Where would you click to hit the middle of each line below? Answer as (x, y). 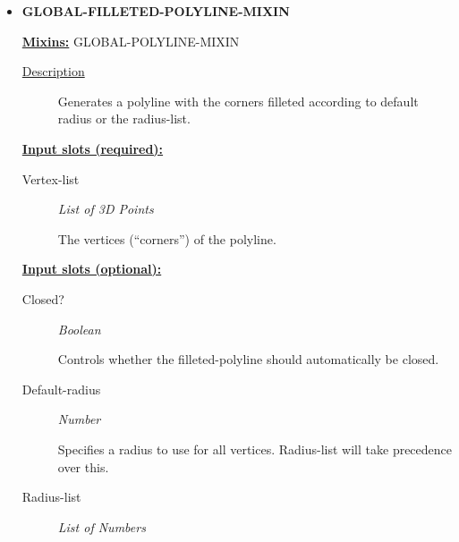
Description (53, 71)
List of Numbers (102, 526)
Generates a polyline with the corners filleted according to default (238, 101)
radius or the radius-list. (124, 119)
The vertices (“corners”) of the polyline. (167, 238)
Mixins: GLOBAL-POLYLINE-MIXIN (131, 41)
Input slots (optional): (92, 269)
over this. (83, 466)
